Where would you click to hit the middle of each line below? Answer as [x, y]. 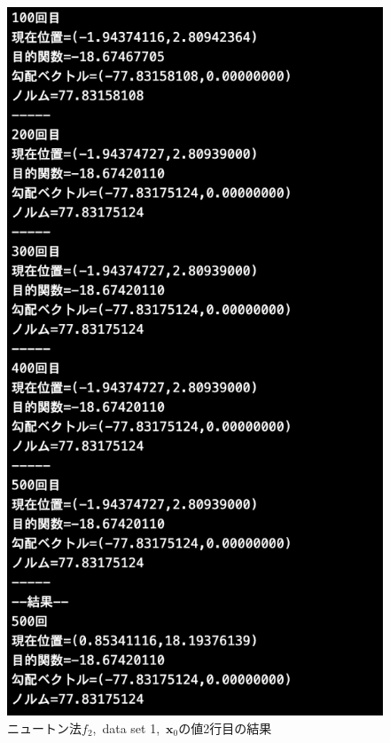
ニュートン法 [44, 727]
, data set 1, [126, 727]
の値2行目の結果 [225, 727]
